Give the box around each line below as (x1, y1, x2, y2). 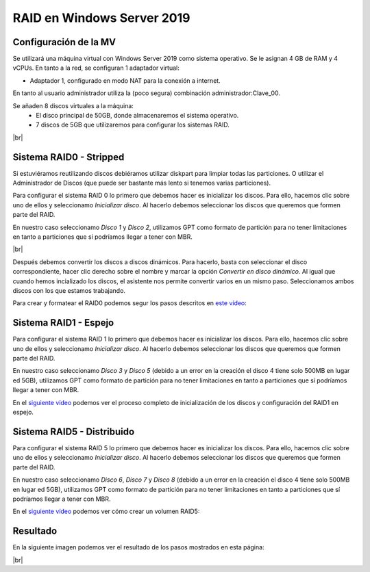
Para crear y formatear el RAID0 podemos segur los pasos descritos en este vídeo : (12, 299, 247, 307)
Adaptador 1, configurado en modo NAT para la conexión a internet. (29, 76, 221, 85)
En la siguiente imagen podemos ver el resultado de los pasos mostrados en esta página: (12, 543, 264, 551)
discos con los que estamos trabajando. (12, 287, 126, 294)
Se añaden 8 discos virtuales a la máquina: (12, 101, 134, 109)
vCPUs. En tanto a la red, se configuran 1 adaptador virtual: (12, 64, 180, 72)
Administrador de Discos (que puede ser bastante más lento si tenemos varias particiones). (12, 179, 271, 187)
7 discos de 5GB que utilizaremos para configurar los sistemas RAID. (36, 120, 230, 129)
